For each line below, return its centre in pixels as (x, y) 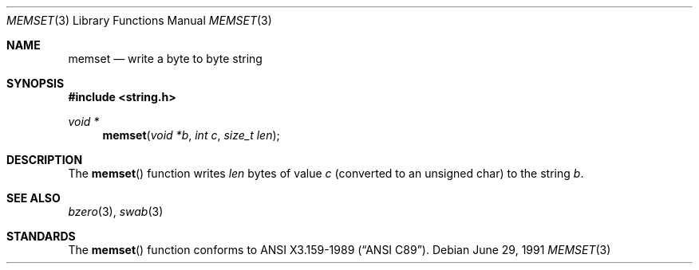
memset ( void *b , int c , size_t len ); (191, 135)
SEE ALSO (34, 198)
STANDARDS (41, 236)
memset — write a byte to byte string (165, 59)
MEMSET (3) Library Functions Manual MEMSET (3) (139, 20)
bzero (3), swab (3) (116, 211)
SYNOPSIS (36, 83)
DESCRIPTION (45, 160)
